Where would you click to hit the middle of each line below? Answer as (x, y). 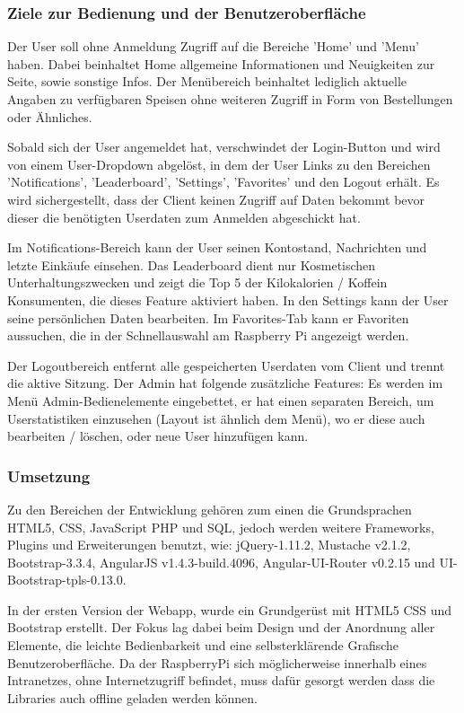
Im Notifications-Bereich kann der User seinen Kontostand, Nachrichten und (217, 247)
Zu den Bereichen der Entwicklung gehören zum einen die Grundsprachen (210, 509)
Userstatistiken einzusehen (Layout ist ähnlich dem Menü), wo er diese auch (216, 418)
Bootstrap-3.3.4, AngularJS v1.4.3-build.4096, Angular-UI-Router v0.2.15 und (221, 562)
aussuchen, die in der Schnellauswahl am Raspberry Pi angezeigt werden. (208, 335)
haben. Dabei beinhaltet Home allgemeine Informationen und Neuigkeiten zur (221, 63)
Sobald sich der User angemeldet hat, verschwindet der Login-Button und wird (224, 147)
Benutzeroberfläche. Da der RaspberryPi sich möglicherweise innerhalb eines (217, 662)
